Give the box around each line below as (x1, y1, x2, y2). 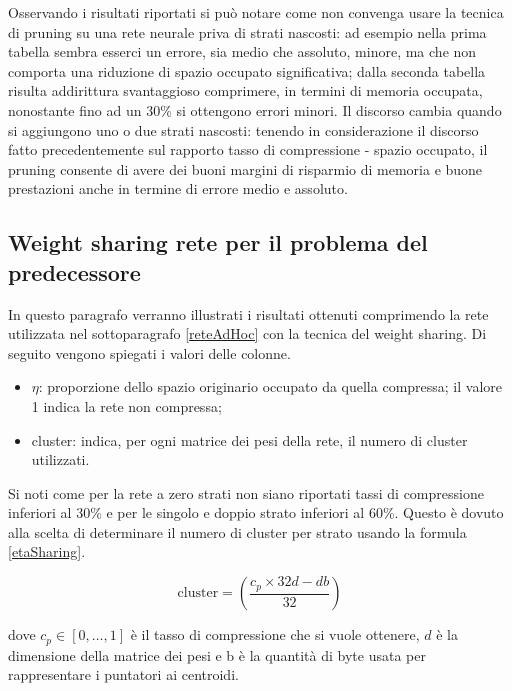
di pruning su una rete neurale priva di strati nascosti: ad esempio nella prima (8, 21, 487, 42)
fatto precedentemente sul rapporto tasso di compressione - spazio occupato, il (8, 139, 488, 160)
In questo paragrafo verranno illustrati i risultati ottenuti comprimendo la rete (8, 303, 489, 324)
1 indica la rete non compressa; (31, 395, 222, 416)
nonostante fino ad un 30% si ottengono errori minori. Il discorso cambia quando (8, 99, 502, 120)
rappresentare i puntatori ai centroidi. (8, 664, 239, 685)
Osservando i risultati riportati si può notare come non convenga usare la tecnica (8, 2, 504, 22)
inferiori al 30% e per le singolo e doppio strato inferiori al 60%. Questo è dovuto (8, 502, 504, 523)
